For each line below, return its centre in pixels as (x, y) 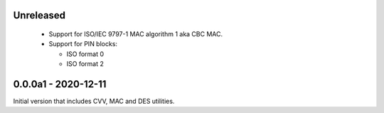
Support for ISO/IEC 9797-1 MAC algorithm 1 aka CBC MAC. (136, 34)
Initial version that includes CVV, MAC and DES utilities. (94, 101)
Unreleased (39, 15)
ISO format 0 (85, 54)
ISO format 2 (85, 64)
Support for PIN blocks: (83, 44)
